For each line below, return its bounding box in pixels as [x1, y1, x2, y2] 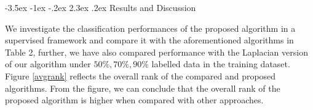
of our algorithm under [5, 57, 91, 70]
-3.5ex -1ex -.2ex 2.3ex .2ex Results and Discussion [5, 1, 196, 13]
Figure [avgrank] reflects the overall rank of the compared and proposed [5, 69, 276, 82]
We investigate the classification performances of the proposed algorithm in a [5, 21, 296, 34]
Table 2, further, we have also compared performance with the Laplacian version [5, 45, 308, 58]
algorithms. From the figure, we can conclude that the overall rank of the [5, 81, 280, 94]
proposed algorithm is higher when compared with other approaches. [5, 94, 264, 106]
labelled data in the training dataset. [151, 57, 290, 70]
